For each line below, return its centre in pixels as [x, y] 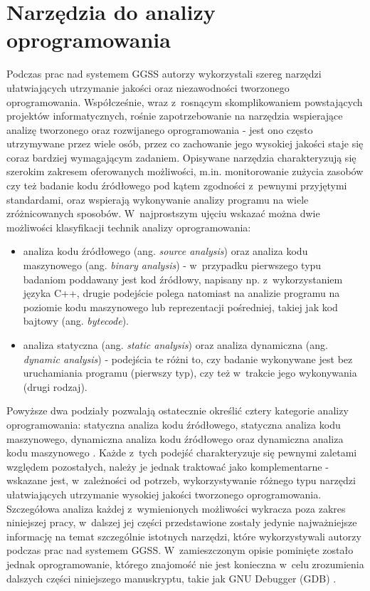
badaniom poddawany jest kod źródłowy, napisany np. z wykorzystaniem [183, 279]
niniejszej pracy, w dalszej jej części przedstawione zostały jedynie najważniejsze [182, 522]
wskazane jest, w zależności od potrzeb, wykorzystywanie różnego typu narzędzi [181, 480]
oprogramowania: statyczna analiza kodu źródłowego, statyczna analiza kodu [174, 424]
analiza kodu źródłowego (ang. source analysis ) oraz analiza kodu [165, 251]
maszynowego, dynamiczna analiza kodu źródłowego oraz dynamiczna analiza [175, 438]
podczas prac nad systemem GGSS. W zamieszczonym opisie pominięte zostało [180, 550]
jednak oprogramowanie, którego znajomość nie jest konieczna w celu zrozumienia [185, 564]
